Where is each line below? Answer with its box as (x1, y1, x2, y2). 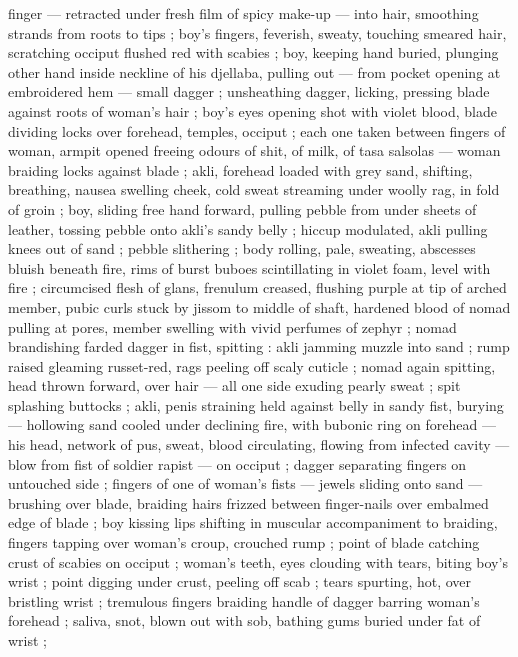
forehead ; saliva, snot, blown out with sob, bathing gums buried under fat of (8, 610, 481, 631)
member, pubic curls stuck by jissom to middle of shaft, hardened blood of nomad (8, 296, 511, 317)
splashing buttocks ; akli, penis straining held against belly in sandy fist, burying (8, 394, 504, 415)
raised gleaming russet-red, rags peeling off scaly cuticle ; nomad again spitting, (8, 355, 496, 376)
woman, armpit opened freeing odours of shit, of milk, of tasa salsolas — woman (8, 140, 501, 161)
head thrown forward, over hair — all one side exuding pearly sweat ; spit (8, 375, 461, 396)
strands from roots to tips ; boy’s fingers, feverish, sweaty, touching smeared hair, (8, 22, 507, 43)
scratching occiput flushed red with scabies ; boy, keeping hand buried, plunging (8, 42, 499, 63)
